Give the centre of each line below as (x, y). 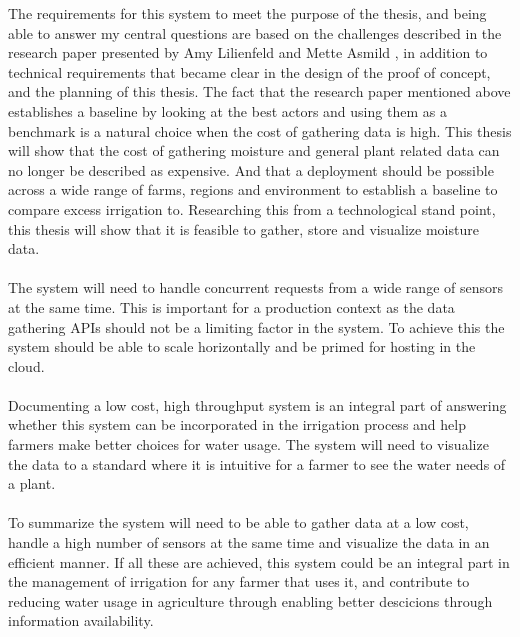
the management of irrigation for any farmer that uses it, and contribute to (239, 581)
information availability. (81, 620)
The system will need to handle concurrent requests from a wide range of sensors (255, 287)
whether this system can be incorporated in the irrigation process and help (237, 424)
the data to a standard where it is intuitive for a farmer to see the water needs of (257, 463)
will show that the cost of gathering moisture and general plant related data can (254, 150)
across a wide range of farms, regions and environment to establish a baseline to (253, 189)
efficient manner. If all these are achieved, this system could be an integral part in (259, 561)
